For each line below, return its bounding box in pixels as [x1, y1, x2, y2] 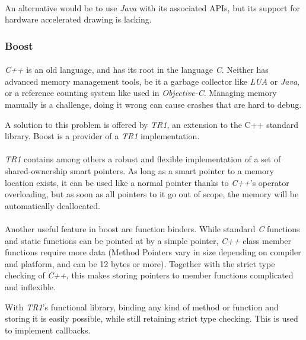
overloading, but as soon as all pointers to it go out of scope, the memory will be [5, 188, 299, 200]
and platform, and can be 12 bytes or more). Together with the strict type [5, 257, 275, 270]
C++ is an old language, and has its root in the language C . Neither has [5, 63, 269, 76]
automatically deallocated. [5, 199, 101, 211]
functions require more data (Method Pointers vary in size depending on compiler [5, 246, 301, 258]
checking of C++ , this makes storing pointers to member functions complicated [5, 269, 294, 281]
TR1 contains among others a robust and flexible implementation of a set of [5, 153, 281, 165]
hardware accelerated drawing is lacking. [5, 13, 152, 25]
